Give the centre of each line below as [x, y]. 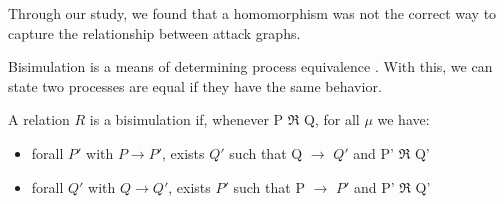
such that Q [266, 152]
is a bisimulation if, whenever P [186, 119]
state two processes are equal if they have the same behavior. [195, 85]
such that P [269, 186]
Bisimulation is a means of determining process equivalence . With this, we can [250, 66]
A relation [39, 119]
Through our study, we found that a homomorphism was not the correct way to [252, 13]
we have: [403, 119]
